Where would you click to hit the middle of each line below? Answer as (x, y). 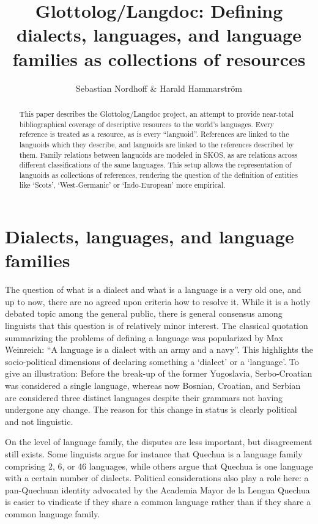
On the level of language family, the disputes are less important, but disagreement (159, 442)
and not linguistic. (39, 421)
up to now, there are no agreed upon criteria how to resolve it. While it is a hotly (158, 301)
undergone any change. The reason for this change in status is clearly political (151, 409)
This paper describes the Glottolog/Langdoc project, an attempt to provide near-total (156, 113)
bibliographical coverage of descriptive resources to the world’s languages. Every (147, 124)
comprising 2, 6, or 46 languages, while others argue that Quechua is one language (159, 466)
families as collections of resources (159, 58)
